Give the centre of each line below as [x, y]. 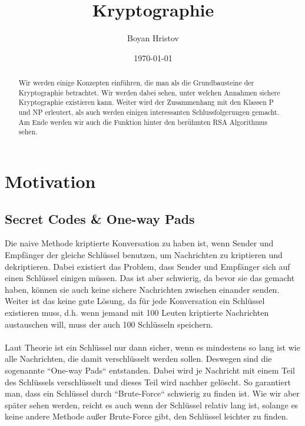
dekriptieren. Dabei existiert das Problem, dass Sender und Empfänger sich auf [147, 266]
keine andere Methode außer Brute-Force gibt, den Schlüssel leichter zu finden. [147, 416]
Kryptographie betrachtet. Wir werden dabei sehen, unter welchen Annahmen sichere [149, 92]
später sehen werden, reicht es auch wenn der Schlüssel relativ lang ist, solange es [152, 404]
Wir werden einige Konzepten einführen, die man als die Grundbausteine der [136, 83]
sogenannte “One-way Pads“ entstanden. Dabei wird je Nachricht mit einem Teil [150, 370]
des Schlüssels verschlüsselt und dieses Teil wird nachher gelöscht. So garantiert [148, 382]
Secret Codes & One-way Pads [100, 218]
